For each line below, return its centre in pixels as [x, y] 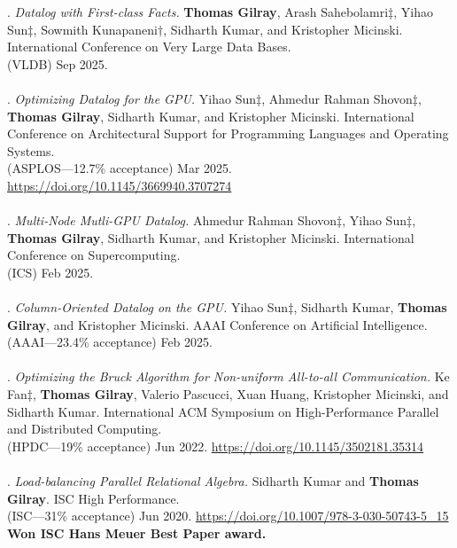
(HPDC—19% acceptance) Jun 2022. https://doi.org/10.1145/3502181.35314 [216, 446]
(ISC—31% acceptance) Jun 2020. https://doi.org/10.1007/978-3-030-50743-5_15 [228, 516]
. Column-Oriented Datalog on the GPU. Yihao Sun [148, 307]
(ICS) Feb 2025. [50, 272]
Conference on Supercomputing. [94, 255]
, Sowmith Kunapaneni [95, 29]
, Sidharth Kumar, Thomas [370, 307]
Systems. [31, 150]
